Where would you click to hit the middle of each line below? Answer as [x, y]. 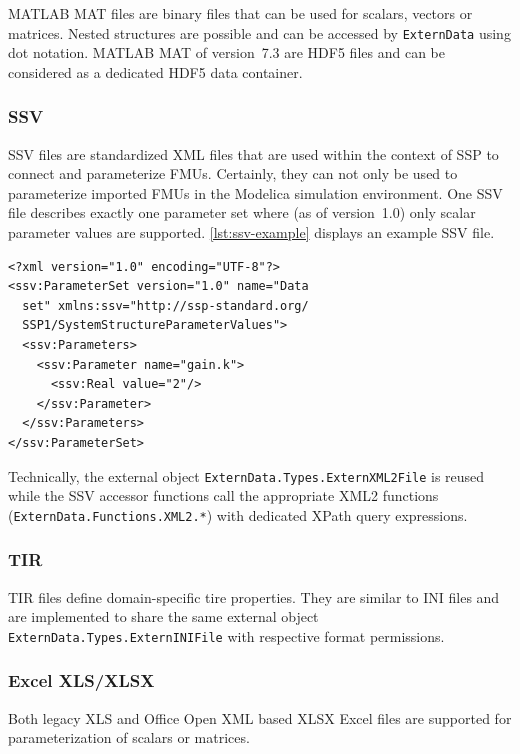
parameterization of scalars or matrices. [129, 737]
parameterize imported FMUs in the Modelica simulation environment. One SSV [255, 192]
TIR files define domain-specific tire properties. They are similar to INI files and [254, 596]
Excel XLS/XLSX [81, 680]
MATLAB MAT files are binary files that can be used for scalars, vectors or [240, 13]
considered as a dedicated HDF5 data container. [155, 71]
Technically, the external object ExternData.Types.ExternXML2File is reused [246, 475]
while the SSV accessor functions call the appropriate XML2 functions [223, 495]
